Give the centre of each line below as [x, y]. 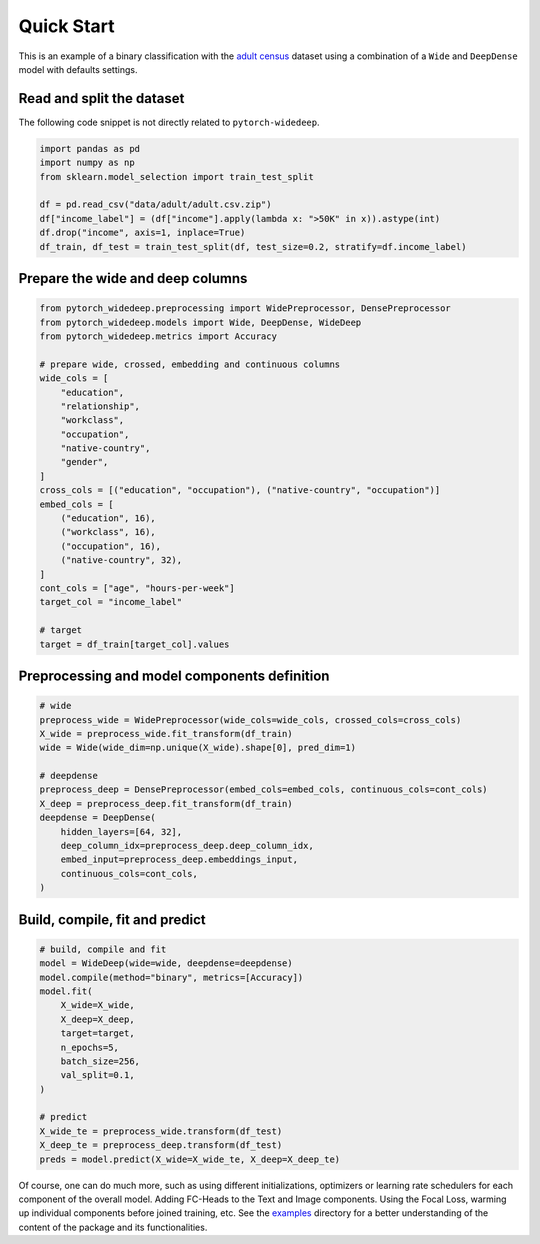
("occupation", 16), [111, 546]
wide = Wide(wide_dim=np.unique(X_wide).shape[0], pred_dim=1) [198, 748]
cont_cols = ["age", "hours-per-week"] [137, 588]
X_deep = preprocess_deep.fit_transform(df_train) [166, 803]
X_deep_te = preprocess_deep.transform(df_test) [161, 1145]
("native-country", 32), [121, 560]
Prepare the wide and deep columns [133, 278]
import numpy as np [87, 163]
